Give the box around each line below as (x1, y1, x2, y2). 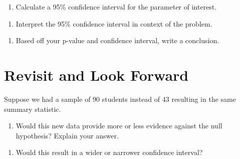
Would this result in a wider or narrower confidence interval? (16, 147, 203, 157)
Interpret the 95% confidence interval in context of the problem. (16, 18, 212, 29)
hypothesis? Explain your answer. (16, 130, 119, 140)
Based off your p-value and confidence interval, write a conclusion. (16, 35, 219, 46)
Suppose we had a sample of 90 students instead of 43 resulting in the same (4, 93, 236, 104)
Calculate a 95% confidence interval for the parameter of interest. (16, 2, 217, 12)
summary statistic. (4, 103, 61, 114)
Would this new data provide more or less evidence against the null (16, 120, 222, 131)
